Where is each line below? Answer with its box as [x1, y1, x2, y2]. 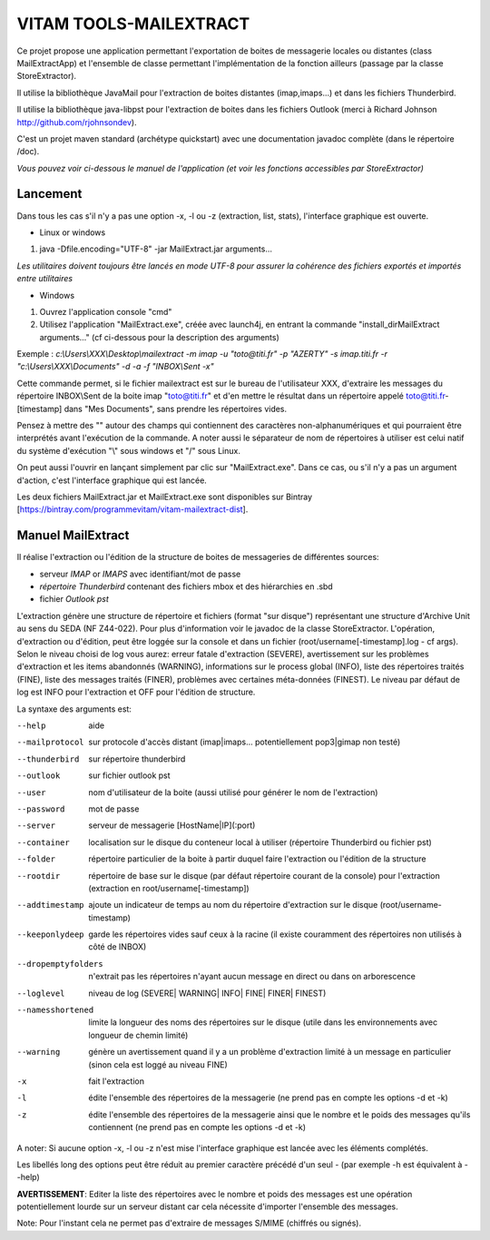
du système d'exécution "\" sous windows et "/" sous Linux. [16, 445, 240, 456]
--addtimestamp [16, 900, 85, 910]
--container [16, 837, 70, 848]
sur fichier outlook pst [88, 770, 171, 781]
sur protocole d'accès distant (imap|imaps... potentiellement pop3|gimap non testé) [88, 736, 401, 748]
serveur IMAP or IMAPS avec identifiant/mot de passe [39, 568, 241, 579]
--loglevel [16, 988, 65, 999]
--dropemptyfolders [16, 959, 103, 969]
